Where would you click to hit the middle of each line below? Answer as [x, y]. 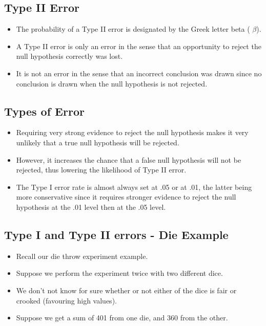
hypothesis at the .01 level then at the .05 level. [91, 207]
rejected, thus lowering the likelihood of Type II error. [101, 170]
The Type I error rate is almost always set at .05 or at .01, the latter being [134, 187]
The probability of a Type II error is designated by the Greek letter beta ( [133, 29]
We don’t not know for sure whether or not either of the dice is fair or [126, 290]
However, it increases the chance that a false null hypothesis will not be [129, 159]
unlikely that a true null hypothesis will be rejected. [98, 142]
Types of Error [44, 111]
